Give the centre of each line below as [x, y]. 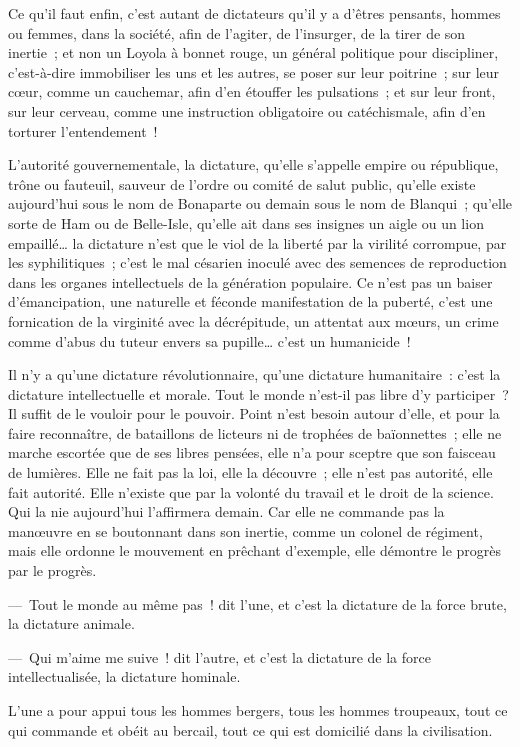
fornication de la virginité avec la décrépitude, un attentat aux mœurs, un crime [253, 320]
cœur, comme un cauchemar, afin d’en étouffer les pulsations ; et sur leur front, [252, 91]
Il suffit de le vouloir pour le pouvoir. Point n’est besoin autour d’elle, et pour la [254, 413]
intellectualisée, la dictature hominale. [124, 676]
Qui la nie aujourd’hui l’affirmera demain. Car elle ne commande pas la [226, 511]
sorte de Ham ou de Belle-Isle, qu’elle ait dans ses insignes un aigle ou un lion [246, 222]
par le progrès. [52, 570]
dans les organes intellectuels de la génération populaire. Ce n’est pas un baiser [250, 281]
